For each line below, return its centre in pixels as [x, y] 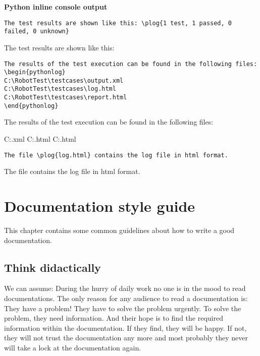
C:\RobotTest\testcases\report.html [66, 98]
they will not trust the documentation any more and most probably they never [126, 338]
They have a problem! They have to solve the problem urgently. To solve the [123, 308]
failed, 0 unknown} [37, 32]
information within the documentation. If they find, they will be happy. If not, [125, 328]
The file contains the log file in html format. [72, 171]
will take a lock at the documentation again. [73, 347]
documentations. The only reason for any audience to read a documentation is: [126, 298]
